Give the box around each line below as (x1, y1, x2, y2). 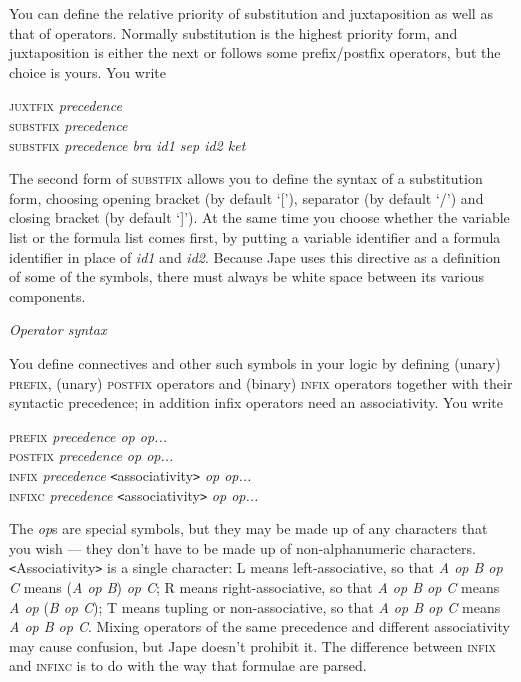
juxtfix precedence (9, 95, 122, 116)
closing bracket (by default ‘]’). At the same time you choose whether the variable (9, 207, 510, 228)
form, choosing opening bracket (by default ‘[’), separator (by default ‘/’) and (9, 187, 484, 208)
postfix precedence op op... (9, 445, 174, 466)
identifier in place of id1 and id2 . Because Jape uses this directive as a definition (9, 246, 501, 267)
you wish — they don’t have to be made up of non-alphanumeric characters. (9, 537, 476, 558)
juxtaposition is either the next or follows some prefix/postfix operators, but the (9, 42, 501, 63)
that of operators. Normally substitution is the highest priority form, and (9, 22, 458, 43)
